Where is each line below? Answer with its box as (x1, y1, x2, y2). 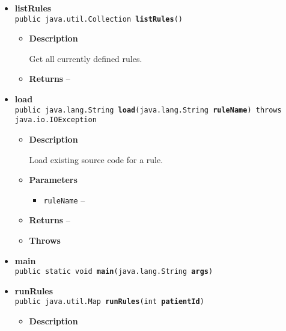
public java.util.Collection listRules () (14, 14, 183, 23)
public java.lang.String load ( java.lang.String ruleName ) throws (14, 105, 282, 114)
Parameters (29, 173, 78, 186)
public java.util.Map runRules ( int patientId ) (14, 297, 204, 306)
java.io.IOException (14, 116, 97, 125)
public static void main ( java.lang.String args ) (14, 267, 213, 276)
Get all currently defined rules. (29, 52, 142, 64)
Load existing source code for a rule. (29, 153, 163, 165)
